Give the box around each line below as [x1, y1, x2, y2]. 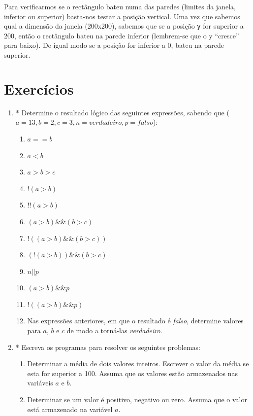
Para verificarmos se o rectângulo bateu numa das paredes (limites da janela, [4, 1, 236, 11]
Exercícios [4, 78, 74, 99]
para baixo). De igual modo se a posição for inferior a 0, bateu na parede [4, 40, 224, 50]
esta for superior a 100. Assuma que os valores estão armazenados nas [27, 368, 238, 378]
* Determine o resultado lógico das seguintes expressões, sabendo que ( [15, 107, 229, 117]
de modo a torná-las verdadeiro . [66, 325, 162, 336]
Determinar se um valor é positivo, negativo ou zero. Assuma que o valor [27, 394, 247, 405]
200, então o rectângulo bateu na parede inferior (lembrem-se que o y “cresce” [4, 30, 239, 40]
